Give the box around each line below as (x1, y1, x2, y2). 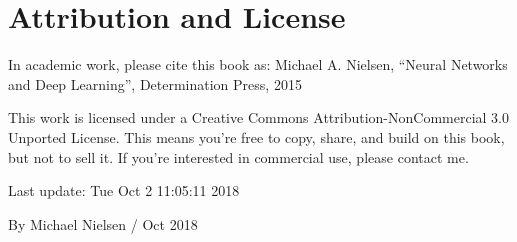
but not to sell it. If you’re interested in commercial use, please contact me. (8, 146, 469, 167)
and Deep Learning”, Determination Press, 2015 (8, 73, 302, 94)
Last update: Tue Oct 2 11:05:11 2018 (8, 180, 240, 201)
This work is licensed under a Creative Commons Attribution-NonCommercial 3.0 (8, 107, 509, 128)
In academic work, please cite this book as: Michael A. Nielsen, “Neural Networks (8, 54, 508, 75)
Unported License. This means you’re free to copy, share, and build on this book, (8, 126, 505, 147)
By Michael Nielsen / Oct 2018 (8, 213, 198, 234)
